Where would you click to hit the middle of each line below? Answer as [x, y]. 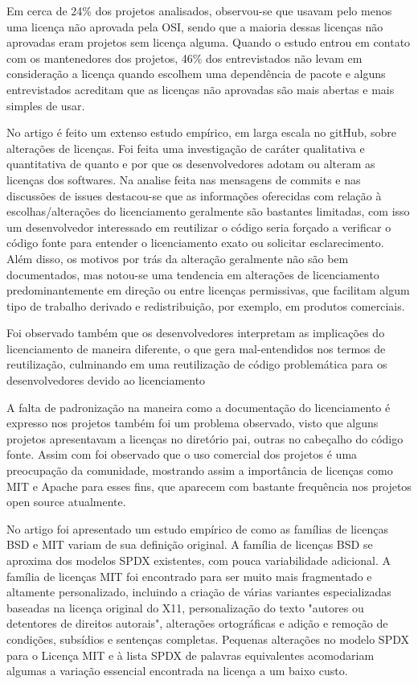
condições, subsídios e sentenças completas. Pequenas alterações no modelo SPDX [208, 639]
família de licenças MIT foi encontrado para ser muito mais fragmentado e [189, 576]
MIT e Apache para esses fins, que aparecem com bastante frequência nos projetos [209, 486]
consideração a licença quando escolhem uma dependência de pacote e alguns [196, 74]
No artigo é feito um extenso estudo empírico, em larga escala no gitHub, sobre [201, 132]
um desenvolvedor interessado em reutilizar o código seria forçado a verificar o [199, 227]
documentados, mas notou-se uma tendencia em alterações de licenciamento [193, 274]
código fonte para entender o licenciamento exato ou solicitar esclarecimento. [195, 243]
